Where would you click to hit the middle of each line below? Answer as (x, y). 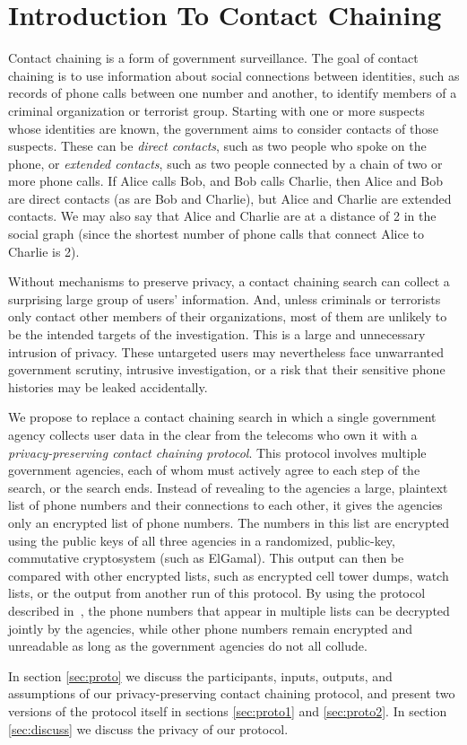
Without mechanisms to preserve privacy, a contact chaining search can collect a (229, 281)
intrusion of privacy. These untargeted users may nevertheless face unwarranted (226, 351)
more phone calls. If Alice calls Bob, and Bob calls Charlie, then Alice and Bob (226, 181)
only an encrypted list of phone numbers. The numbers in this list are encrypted (229, 522)
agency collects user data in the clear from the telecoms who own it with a (213, 434)
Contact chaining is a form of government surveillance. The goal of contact (213, 58)
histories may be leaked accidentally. (108, 386)
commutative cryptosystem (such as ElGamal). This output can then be (206, 558)
